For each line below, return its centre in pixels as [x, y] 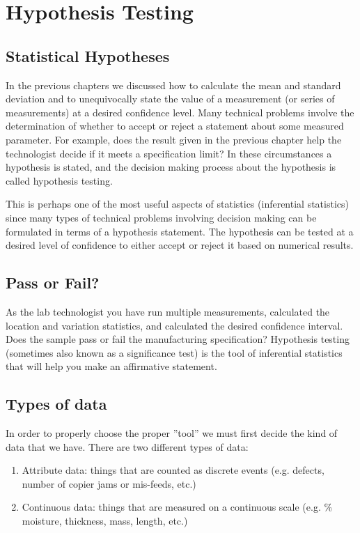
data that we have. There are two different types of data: [127, 446]
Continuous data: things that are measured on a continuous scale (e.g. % [177, 507]
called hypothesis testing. [59, 180]
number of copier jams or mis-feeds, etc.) [109, 483]
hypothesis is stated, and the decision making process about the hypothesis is [171, 167]
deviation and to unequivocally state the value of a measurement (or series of [170, 99]
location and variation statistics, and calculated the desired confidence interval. [174, 325]
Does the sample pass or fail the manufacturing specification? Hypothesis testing [178, 339]
